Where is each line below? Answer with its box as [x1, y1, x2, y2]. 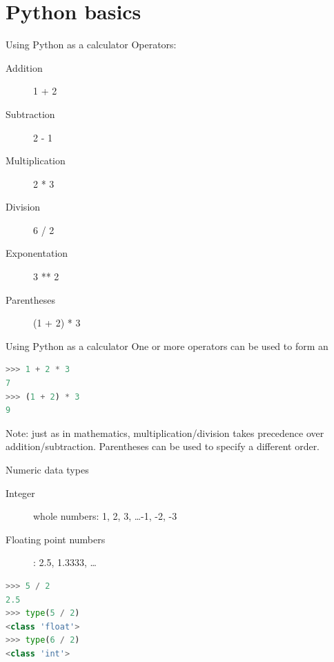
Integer [6, 485, 35, 500]
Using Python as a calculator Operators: [6, 37, 177, 52]
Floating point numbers [6, 532, 106, 546]
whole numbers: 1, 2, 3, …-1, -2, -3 [33, 509, 177, 523]
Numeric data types [6, 463, 89, 476]
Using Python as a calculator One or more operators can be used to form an [6, 338, 328, 353]
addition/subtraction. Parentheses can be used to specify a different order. [6, 439, 320, 454]
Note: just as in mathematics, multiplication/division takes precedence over [6, 425, 324, 440]
